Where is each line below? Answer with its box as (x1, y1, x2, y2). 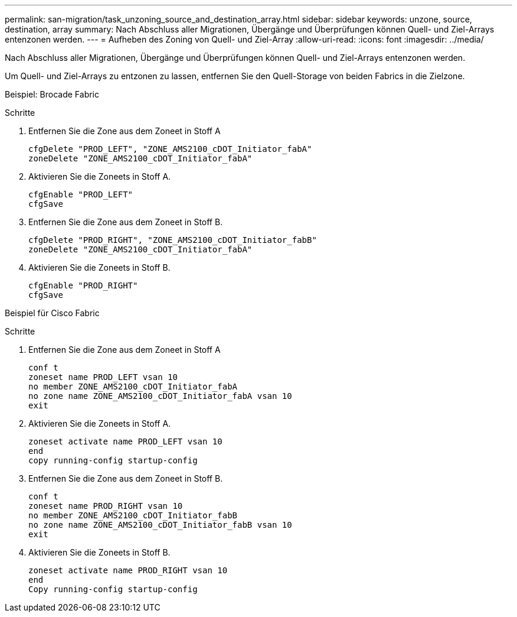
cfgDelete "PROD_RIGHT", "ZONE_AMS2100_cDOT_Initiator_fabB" (28, 235, 317, 245)
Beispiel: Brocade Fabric (5, 89, 100, 99)
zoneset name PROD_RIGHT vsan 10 (28, 501, 183, 511)
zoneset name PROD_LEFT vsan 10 (28, 372, 178, 382)
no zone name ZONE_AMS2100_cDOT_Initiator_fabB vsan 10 (28, 520, 292, 530)
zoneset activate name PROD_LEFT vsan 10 (28, 437, 222, 446)
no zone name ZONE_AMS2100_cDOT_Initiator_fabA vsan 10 (28, 391, 292, 401)
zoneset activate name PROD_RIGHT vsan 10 (28, 566, 228, 575)
